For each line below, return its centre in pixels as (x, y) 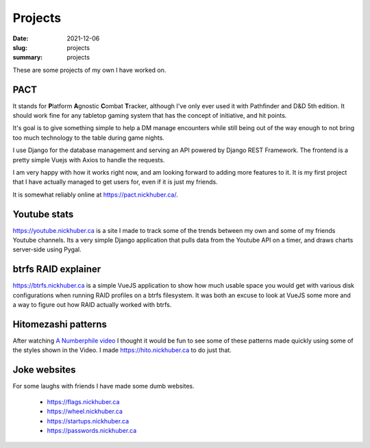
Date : (21, 38)
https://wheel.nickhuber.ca (85, 412)
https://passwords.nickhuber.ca (92, 430)
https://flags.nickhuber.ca (83, 401)
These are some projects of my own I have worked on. (89, 70)
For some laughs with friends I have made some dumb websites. (103, 386)
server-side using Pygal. (47, 249)
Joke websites (44, 370)
